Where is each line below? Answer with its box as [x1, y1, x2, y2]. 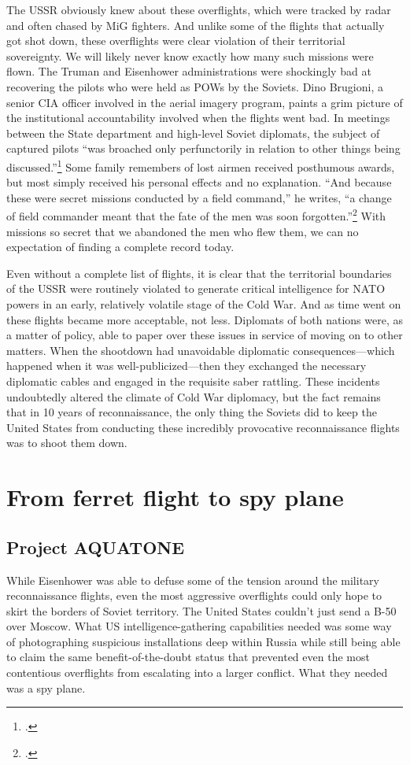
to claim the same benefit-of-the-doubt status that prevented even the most [6, 649, 370, 665]
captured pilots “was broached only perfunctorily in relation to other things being [6, 140, 401, 157]
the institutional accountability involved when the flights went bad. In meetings [6, 109, 390, 126]
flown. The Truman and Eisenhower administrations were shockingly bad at [6, 63, 371, 79]
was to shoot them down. [6, 434, 127, 451]
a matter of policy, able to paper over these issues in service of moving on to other [6, 327, 403, 343]
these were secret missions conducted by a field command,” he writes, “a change [6, 189, 392, 205]
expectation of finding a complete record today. [6, 238, 235, 255]
